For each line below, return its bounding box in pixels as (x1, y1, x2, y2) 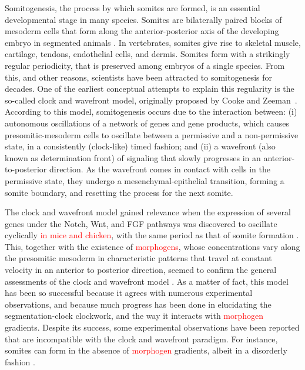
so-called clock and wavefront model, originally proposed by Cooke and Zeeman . (5, 94, 297, 106)
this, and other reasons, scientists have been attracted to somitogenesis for (5, 71, 273, 83)
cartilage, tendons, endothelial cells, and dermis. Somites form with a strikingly (5, 48, 290, 60)
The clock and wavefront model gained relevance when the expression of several (5, 206, 291, 218)
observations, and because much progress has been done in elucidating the (5, 298, 272, 310)
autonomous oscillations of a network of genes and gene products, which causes (5, 116, 289, 129)
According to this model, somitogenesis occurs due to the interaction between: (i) (5, 105, 297, 118)
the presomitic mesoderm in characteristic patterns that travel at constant (5, 252, 272, 264)
